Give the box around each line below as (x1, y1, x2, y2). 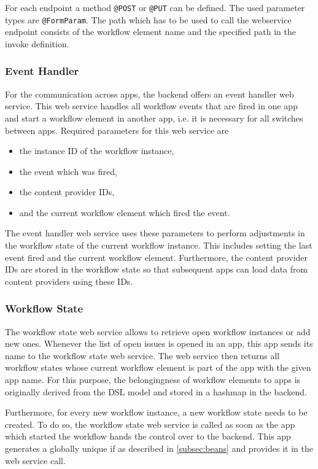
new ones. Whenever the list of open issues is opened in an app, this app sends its (5, 337, 313, 350)
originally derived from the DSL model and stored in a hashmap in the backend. (5, 385, 307, 398)
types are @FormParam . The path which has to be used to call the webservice (5, 13, 292, 26)
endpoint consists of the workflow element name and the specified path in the (5, 25, 296, 38)
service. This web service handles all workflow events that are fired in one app (5, 99, 298, 112)
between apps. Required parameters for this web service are (5, 123, 229, 136)
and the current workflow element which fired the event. (19, 206, 230, 219)
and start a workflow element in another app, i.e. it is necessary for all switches (5, 111, 303, 124)
